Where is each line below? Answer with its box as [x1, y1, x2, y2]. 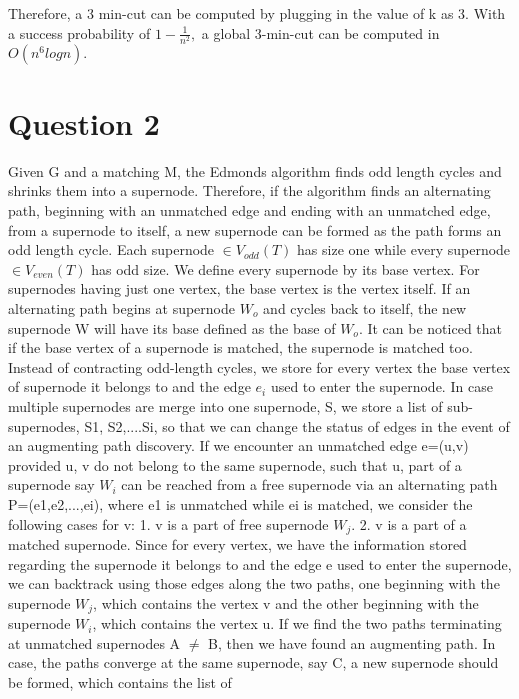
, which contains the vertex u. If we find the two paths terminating [92, 613, 502, 634]
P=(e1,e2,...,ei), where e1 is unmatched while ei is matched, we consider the [8, 493, 473, 514]
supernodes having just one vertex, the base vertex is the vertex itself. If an [8, 278, 471, 299]
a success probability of [8, 22, 151, 43]
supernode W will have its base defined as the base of [8, 317, 336, 338]
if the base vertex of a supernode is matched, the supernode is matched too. [8, 337, 473, 358]
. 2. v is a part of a [351, 513, 467, 534]
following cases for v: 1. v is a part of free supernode [8, 513, 329, 534]
